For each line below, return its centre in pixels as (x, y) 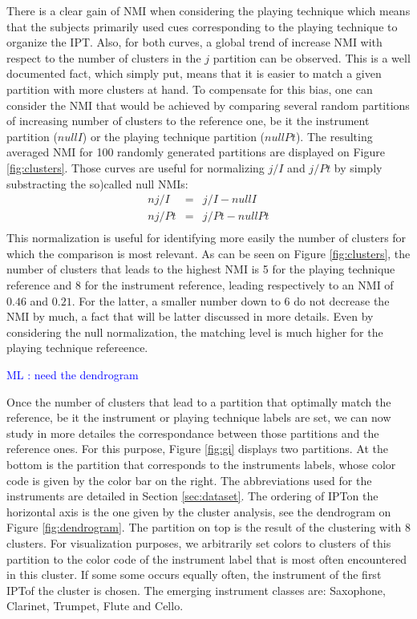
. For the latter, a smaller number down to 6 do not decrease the (231, 300)
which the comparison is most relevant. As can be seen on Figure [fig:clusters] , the (208, 253)
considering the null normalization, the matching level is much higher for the (195, 332)
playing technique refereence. (77, 348)
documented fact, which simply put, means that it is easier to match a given (194, 73)
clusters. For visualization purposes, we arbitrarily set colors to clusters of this (199, 542)
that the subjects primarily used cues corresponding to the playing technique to (202, 26)
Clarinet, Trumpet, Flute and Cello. (95, 606)
